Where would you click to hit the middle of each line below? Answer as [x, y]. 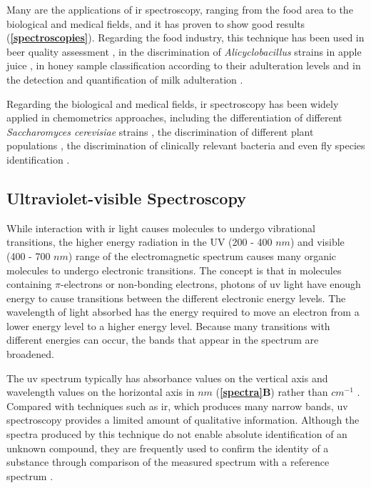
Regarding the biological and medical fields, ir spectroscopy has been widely [173, 103]
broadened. [30, 354]
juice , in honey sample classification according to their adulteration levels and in [184, 65]
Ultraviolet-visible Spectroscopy [126, 198]
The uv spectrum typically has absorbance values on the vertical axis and [167, 378]
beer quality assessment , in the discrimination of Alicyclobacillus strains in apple [184, 51]
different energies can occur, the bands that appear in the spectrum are [163, 340]
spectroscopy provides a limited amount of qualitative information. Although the [183, 420]
